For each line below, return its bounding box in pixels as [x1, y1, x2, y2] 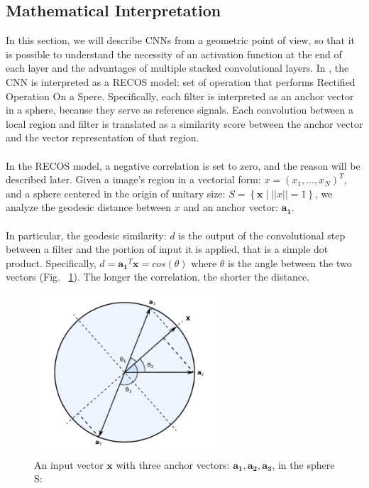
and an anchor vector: [183, 200, 278, 215]
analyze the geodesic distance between [6, 200, 172, 215]
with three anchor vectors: [116, 457, 230, 472]
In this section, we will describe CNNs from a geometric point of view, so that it [6, 33, 356, 48]
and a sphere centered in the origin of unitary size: [6, 185, 226, 200]
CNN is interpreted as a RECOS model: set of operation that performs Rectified [6, 74, 356, 89]
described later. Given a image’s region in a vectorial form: [6, 172, 261, 187]
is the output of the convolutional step [178, 227, 346, 242]
